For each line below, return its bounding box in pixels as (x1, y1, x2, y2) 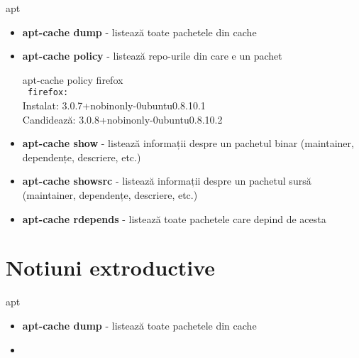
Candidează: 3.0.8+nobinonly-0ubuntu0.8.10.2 (22, 112, 223, 126)
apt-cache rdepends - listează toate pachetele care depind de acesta (22, 211, 326, 226)
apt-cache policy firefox (22, 72, 123, 87)
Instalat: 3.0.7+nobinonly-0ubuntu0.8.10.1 (22, 98, 206, 113)
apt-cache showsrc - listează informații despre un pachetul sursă (22, 173, 311, 188)
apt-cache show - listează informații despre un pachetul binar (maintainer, (22, 136, 354, 151)
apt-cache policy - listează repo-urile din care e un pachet (22, 48, 282, 63)
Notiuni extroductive (6, 253, 216, 282)
